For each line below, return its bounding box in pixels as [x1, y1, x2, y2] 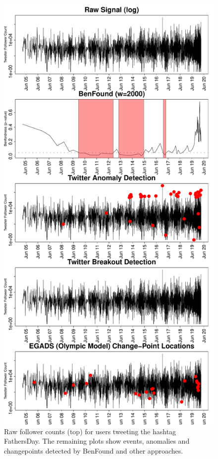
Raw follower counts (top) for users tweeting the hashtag [4, 426, 176, 436]
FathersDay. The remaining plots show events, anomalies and [4, 436, 190, 446]
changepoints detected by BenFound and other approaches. [4, 445, 183, 456]
